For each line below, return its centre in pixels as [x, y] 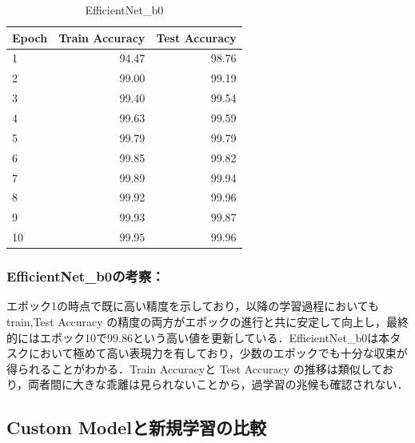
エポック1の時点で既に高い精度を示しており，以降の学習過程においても [193, 306]
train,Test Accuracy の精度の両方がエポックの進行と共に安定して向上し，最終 [207, 321]
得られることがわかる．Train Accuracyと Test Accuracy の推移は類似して [194, 368]
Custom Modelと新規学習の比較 [136, 427]
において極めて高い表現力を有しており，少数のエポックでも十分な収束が [218, 353]
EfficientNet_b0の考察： [86, 276]
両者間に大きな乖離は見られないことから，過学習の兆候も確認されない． [218, 384]
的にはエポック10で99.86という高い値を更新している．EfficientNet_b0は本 [198, 337]
